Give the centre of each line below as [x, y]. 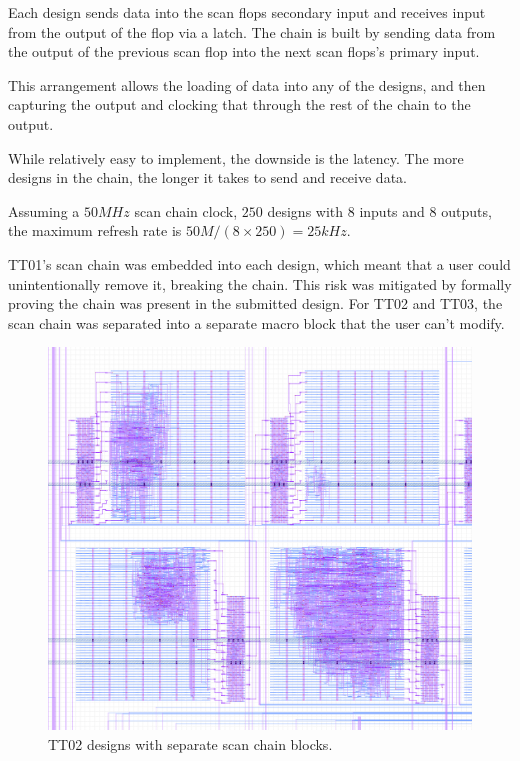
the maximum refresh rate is [95, 230]
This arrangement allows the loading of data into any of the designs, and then [247, 84]
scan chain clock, [186, 210]
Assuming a [44, 210]
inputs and [392, 210]
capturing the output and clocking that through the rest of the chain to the [239, 104]
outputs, [466, 210]
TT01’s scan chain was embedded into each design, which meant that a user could [259, 263]
